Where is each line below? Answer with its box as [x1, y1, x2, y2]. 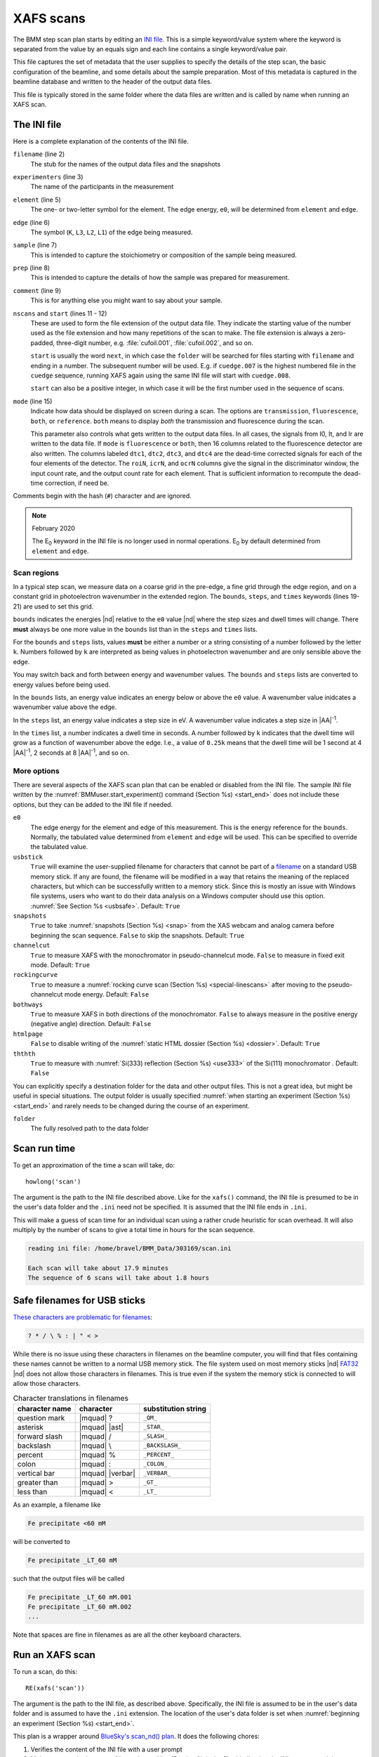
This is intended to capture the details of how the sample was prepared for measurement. [30, 273, 290, 282]
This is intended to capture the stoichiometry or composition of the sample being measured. [30, 250, 298, 259]
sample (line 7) [13, 241, 58, 249]
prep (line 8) [13, 264, 51, 272]
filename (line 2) [13, 150, 65, 158]
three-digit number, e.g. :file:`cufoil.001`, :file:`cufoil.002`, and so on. [56, 338, 254, 347]
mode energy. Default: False [64, 990, 149, 999]
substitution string [142, 1403, 207, 1413]
